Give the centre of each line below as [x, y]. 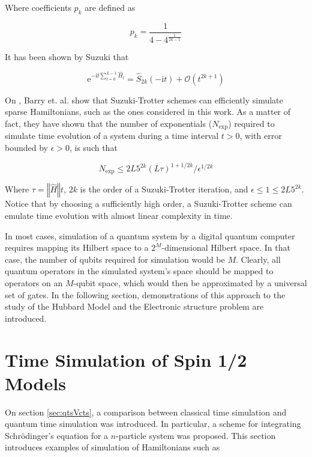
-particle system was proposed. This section [196, 435]
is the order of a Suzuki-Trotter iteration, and [164, 189]
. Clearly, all [258, 259]
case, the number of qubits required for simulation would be [115, 259]
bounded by [26, 147]
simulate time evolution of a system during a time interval [112, 136]
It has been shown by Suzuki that [67, 57]
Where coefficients [38, 7]
